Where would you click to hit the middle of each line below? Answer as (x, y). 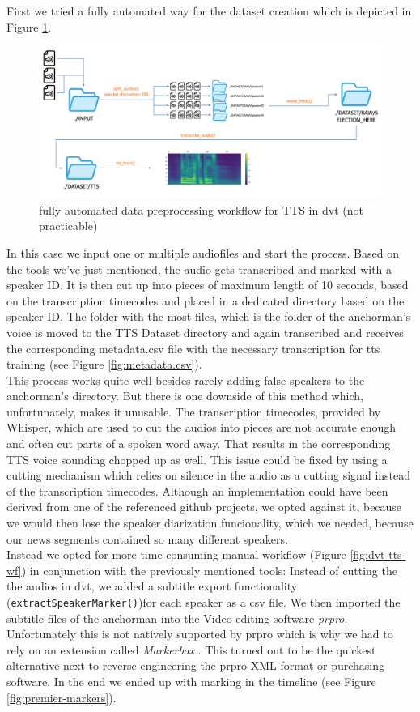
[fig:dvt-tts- (378, 554)
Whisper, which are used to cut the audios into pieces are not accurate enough (202, 427)
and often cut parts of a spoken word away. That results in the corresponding (199, 443)
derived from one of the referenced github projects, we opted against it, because (204, 507)
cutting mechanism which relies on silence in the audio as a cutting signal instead (209, 475)
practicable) (68, 226)
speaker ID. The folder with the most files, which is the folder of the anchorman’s (209, 316)
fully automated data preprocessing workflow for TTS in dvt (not (201, 209)
